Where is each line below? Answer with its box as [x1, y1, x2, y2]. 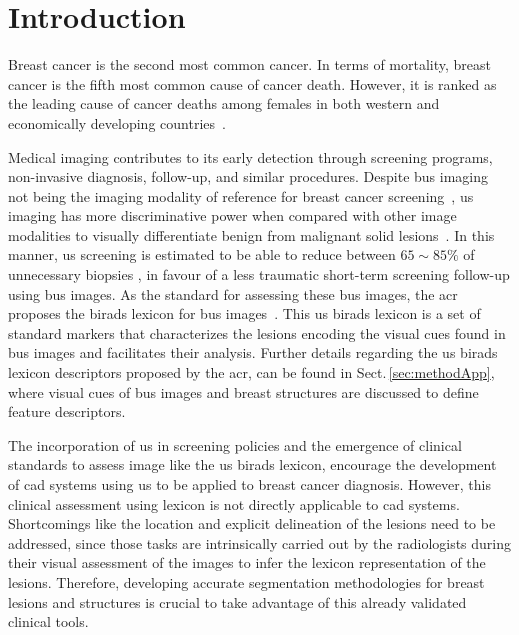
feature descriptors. [8, 401, 126, 422]
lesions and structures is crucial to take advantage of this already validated [8, 591, 467, 612]
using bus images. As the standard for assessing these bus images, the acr [8, 283, 458, 304]
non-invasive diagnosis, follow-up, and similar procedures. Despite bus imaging [8, 166, 489, 187]
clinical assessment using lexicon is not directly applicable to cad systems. [8, 493, 460, 514]
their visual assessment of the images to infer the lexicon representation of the [8, 552, 486, 573]
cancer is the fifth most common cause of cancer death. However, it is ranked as [8, 73, 497, 94]
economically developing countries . [8, 112, 226, 133]
